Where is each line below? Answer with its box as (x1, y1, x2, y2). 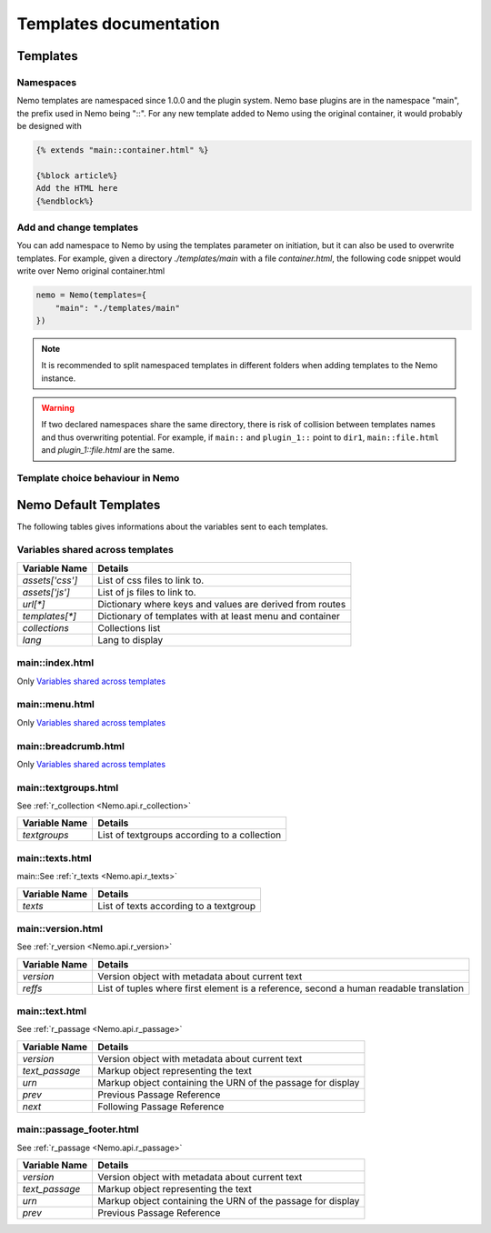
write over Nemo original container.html (16, 266, 165, 276)
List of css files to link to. (97, 574, 205, 586)
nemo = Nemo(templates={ (35, 290, 147, 300)
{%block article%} (35, 170, 118, 181)
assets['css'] (22, 574, 78, 586)
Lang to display (97, 633, 164, 646)
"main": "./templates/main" (55, 303, 181, 313)
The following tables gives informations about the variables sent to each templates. (16, 521, 329, 532)
